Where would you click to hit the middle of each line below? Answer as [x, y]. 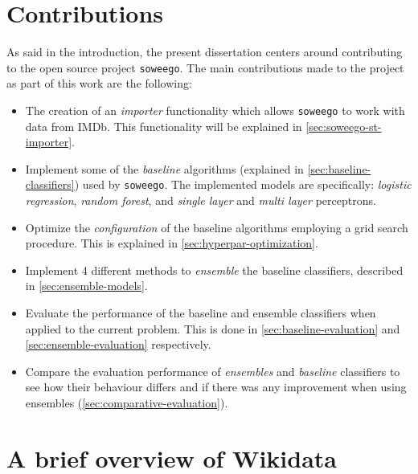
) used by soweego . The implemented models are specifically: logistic [243, 184]
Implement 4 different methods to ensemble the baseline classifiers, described [214, 270]
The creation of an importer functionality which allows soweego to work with [215, 110]
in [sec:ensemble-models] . [86, 286]
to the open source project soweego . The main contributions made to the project [205, 67]
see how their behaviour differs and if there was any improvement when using [216, 387]
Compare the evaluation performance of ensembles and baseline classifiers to [213, 371]
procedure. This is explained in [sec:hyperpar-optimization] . [172, 243]
